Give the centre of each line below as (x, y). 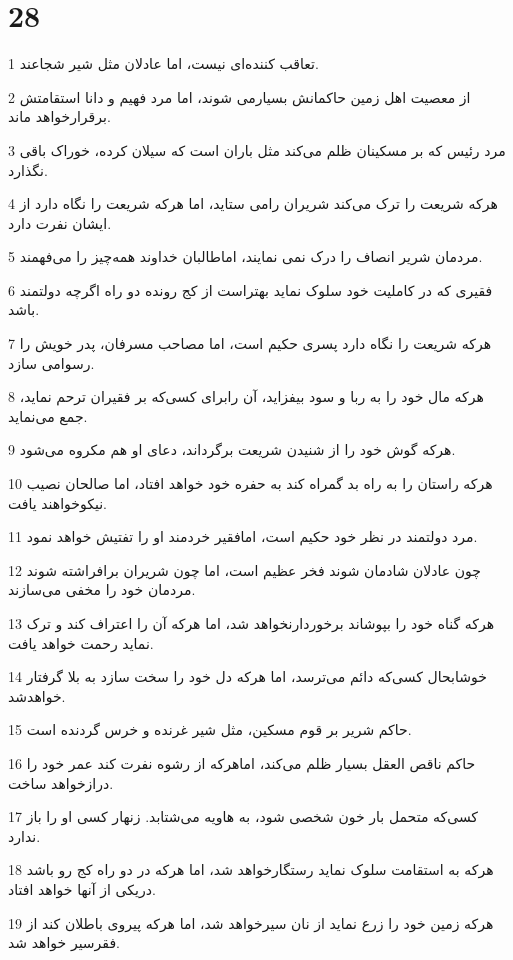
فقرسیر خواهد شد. (64, 942)
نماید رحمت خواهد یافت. (81, 642)
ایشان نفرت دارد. (60, 222)
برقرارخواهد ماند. (59, 116)
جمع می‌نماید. (48, 415)
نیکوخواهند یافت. (57, 502)
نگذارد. (28, 169)
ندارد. (24, 835)
